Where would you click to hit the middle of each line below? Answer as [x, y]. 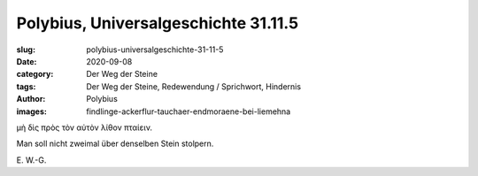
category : [35, 74]
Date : [27, 61]
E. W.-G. [31, 160]
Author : [31, 99]
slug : [26, 50]
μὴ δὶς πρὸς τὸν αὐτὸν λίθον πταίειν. [85, 127]
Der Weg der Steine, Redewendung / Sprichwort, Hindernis [193, 86]
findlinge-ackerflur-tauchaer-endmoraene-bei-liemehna [189, 111]
